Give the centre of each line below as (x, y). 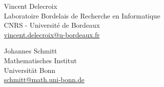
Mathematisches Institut (41, 60)
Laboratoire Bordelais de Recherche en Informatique (82, 15)
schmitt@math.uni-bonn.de (44, 79)
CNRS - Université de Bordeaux (52, 25)
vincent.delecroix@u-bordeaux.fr (52, 34)
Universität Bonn (30, 70)
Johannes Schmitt (31, 51)
